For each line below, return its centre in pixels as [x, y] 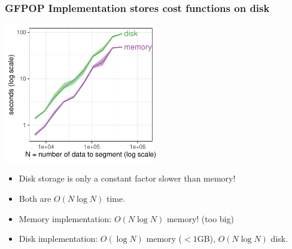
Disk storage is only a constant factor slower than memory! [127, 178]
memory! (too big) [200, 218]
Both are [35, 198]
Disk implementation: [58, 239]
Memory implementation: [65, 218]
